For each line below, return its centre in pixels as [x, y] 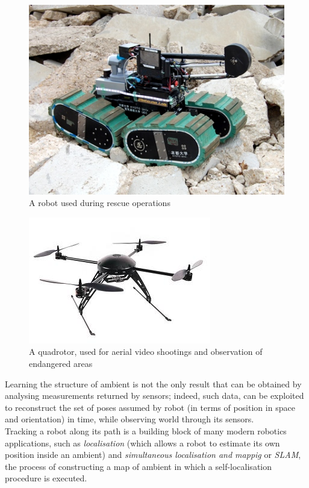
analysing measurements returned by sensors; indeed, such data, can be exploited [154, 396]
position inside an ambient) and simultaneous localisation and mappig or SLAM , [153, 455]
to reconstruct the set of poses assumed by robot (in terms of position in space [150, 407]
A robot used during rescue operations [100, 203]
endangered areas [61, 364]
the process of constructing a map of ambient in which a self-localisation [139, 466]
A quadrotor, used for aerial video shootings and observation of [146, 352]
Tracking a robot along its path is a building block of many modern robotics [146, 431]
